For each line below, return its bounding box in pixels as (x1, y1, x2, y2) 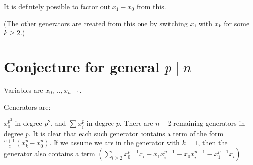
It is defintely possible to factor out (4, 1, 111, 11)
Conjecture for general (4, 56, 160, 76)
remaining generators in (173, 118, 245, 128)
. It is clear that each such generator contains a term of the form (28, 128, 224, 138)
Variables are (4, 84, 43, 95)
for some (224, 18, 250, 28)
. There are (119, 118, 153, 128)
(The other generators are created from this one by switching (4, 18, 188, 28)
